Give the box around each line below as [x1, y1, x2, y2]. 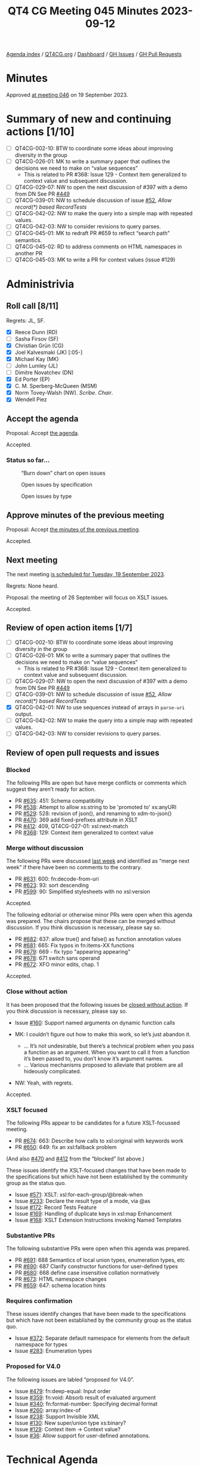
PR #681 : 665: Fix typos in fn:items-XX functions [14, 942, 134, 949]
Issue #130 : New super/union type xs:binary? [14, 1419, 127, 1427]
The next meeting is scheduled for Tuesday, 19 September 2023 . [6, 571, 165, 578]
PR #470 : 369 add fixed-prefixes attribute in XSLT [14, 816, 139, 823]
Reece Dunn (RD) [14, 328, 58, 335]
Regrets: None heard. [6, 582, 59, 590]
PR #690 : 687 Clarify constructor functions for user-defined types [14, 1263, 178, 1270]
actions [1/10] [6, 125, 75, 139]
